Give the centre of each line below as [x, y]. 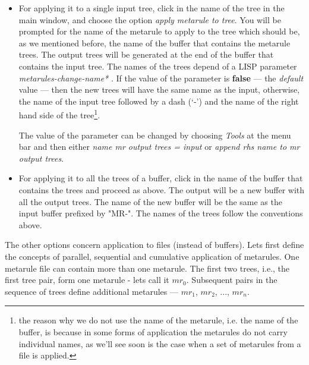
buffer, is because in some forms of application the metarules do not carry [153, 331]
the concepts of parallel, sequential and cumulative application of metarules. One [152, 256]
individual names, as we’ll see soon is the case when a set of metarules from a [160, 343]
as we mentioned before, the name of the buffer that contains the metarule [154, 43]
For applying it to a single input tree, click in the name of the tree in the [152, 8]
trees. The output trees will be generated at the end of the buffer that [146, 54]
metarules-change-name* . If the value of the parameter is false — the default [161, 78]
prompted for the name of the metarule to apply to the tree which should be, [159, 31]
